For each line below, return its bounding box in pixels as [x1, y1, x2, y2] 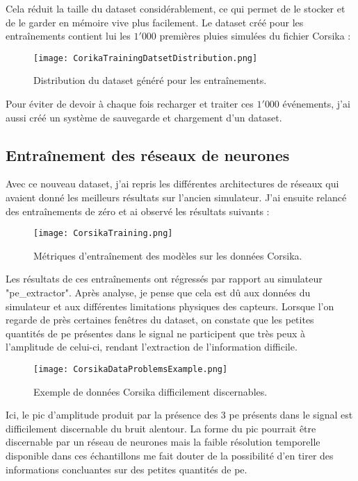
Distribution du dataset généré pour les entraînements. [33, 73, 267, 87]
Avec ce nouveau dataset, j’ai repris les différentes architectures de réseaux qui [6, 176, 339, 191]
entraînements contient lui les [6, 28, 131, 43]
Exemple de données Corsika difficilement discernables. [33, 384, 268, 398]
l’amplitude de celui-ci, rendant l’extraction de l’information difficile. [6, 339, 298, 354]
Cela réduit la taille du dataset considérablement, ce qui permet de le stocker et [6, 1, 345, 15]
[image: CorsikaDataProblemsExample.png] [33, 364, 228, 375]
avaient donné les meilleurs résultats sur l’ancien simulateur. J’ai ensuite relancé [6, 190, 347, 205]
